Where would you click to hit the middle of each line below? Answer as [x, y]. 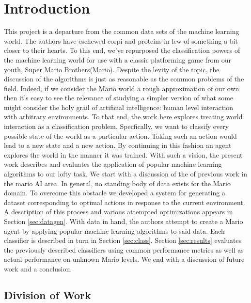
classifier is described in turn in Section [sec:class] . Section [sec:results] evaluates [123, 240]
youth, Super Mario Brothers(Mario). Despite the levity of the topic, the [112, 69]
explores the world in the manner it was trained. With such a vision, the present [123, 154]
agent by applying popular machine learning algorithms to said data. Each [114, 231]
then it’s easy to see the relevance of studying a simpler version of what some [119, 98]
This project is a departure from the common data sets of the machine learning [122, 31]
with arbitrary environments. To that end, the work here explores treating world [123, 117]
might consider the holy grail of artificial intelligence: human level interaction [119, 107]
